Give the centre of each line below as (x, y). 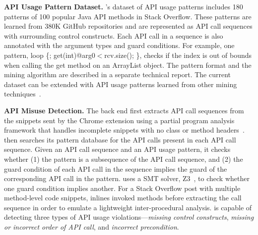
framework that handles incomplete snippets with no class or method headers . (124, 130)
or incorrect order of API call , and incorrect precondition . (92, 227)
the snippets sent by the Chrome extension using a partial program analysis (119, 120)
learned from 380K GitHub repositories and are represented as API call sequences (128, 26)
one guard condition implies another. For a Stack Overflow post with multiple (122, 188)
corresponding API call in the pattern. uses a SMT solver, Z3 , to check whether (127, 178)
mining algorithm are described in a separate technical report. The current (118, 74)
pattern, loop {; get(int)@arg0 (50, 55)
